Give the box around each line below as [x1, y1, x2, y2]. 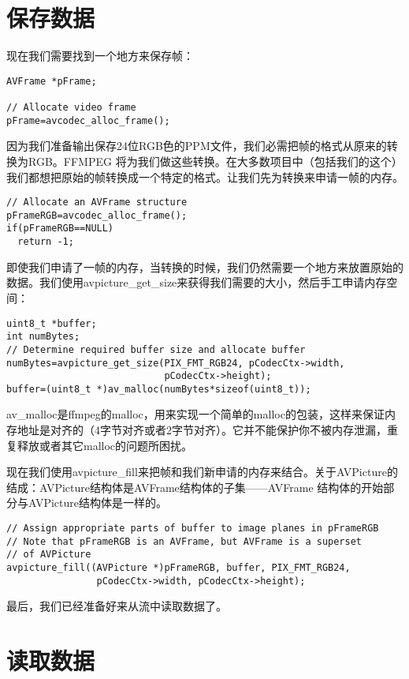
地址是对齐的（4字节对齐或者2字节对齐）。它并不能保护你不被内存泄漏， [17, 422, 387, 438]
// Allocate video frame [6, 102, 136, 114]
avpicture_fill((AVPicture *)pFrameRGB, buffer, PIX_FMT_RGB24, [6, 562, 351, 573]
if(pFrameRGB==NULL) [6, 223, 114, 234]
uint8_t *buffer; [6, 317, 97, 329]
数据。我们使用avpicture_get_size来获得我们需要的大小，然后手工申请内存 [6, 274, 387, 291]
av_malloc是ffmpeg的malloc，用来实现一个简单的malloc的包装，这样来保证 [6, 406, 385, 422]
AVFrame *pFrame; [6, 75, 97, 87]
